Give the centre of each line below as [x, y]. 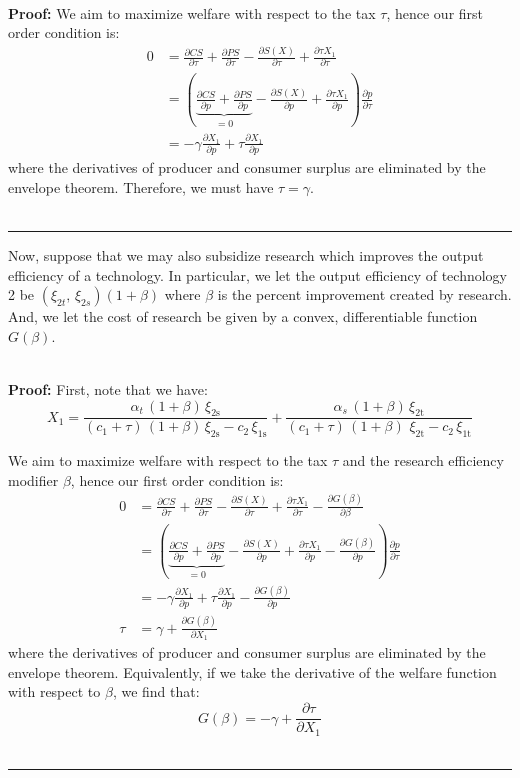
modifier [33, 479]
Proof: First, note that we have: [108, 388]
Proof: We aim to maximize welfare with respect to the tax [192, 12]
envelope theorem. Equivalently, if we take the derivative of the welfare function [252, 671]
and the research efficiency [423, 460]
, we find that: [156, 691]
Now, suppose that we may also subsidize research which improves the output [246, 254]
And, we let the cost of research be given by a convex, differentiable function [243, 316]
